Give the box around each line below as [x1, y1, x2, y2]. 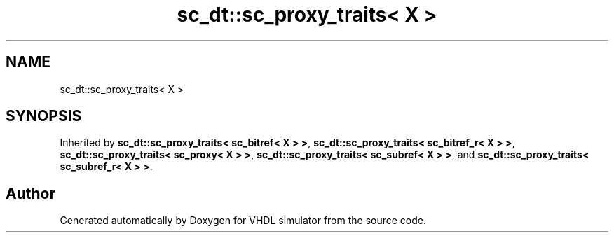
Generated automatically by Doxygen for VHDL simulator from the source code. [60, 214, 427, 227]
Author [6, 184, 55, 202]
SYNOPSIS [6, 107, 82, 125]
